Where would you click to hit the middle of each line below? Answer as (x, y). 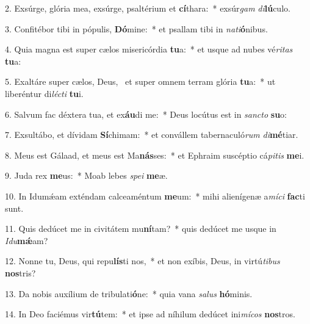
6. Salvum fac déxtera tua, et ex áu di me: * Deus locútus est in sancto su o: (146, 114)
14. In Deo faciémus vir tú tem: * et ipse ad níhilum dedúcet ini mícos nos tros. (150, 314)
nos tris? (20, 272)
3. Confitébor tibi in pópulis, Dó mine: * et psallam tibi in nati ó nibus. (136, 28)
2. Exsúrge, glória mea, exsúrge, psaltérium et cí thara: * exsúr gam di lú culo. (148, 8)
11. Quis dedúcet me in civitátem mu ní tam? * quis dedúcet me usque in (141, 229)
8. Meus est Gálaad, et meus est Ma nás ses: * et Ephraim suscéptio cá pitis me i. (155, 155)
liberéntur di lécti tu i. (44, 93)
